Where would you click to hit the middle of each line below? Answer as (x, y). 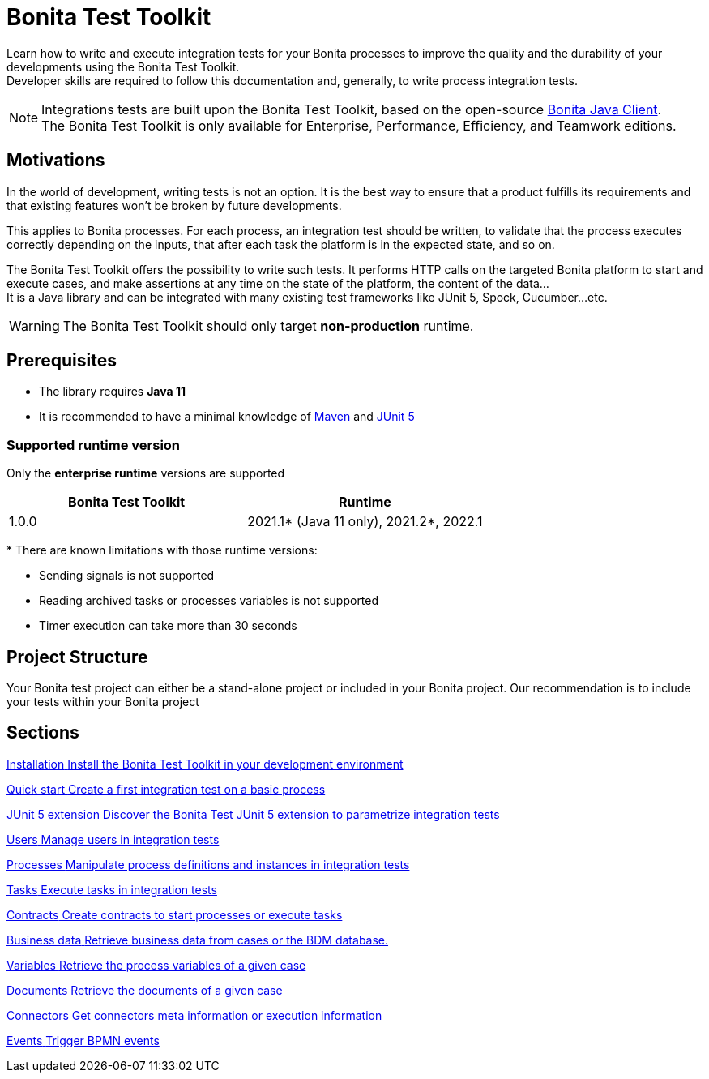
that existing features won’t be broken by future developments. (174, 205)
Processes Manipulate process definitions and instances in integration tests (208, 864)
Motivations (56, 161)
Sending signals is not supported (127, 576)
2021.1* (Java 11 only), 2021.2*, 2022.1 (365, 522)
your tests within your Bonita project (103, 702)
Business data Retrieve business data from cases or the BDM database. (198, 940)
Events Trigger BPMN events (83, 1040)
